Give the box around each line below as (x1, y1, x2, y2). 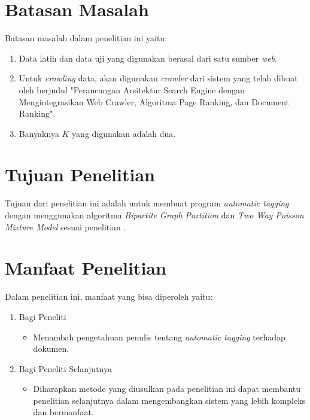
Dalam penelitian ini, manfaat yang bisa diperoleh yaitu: (5, 290, 213, 303)
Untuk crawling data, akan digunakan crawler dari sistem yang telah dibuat (19, 72, 298, 84)
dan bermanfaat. (33, 406, 94, 418)
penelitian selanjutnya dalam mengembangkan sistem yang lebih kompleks (33, 394, 306, 406)
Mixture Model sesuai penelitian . (5, 220, 126, 233)
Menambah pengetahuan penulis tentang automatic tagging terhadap (33, 330, 285, 343)
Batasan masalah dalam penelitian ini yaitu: (5, 32, 168, 44)
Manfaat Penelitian (5, 255, 166, 280)
